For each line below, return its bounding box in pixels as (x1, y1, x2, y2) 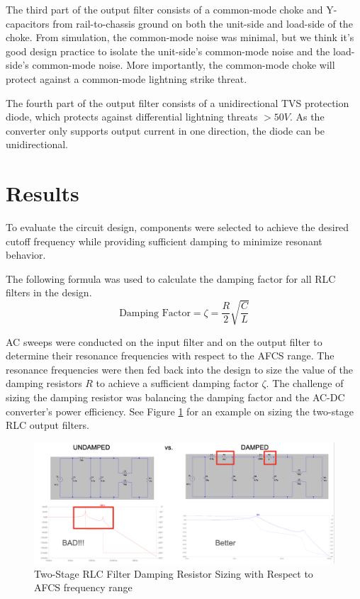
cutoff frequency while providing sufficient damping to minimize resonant (6, 233, 322, 248)
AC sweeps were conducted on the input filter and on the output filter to (6, 334, 322, 349)
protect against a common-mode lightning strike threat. (6, 71, 247, 86)
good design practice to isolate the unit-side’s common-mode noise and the (6, 43, 330, 58)
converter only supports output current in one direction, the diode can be (6, 123, 325, 138)
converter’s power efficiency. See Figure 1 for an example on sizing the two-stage (6, 403, 354, 418)
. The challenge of (266, 376, 344, 391)
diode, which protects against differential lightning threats (6, 109, 258, 124)
